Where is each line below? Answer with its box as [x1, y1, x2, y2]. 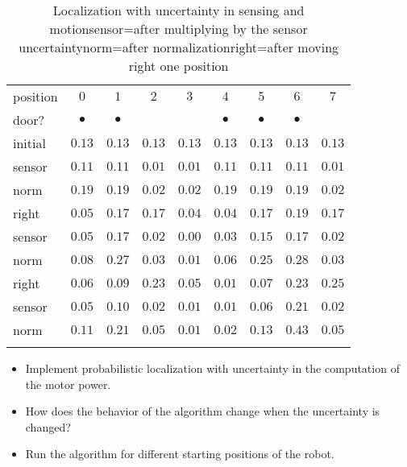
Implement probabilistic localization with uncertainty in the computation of [25, 360, 400, 376]
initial [13, 134, 46, 152]
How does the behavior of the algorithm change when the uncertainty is [25, 403, 380, 419]
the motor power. [25, 375, 111, 392]
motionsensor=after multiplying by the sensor [49, 19, 308, 38]
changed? [25, 418, 71, 435]
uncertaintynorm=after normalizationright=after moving [19, 38, 339, 56]
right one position [128, 56, 229, 75]
